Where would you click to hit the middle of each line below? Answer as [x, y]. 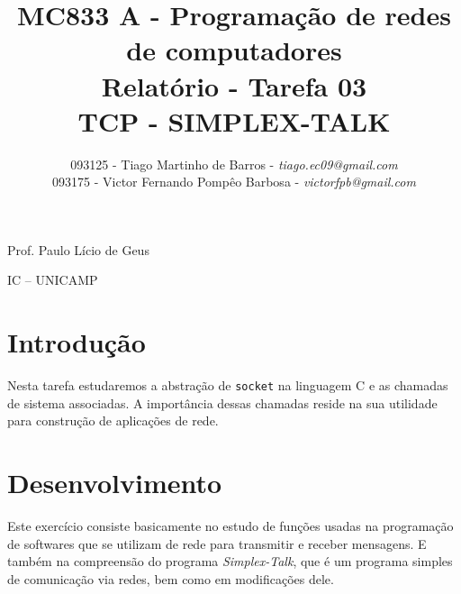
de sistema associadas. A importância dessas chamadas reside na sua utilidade [222, 402]
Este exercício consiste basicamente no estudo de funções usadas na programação [230, 526]
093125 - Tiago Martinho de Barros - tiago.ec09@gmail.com [234, 164]
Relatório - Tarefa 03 [234, 85]
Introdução [77, 342]
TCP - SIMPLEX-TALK [234, 120]
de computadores [234, 50]
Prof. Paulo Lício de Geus [78, 249]
